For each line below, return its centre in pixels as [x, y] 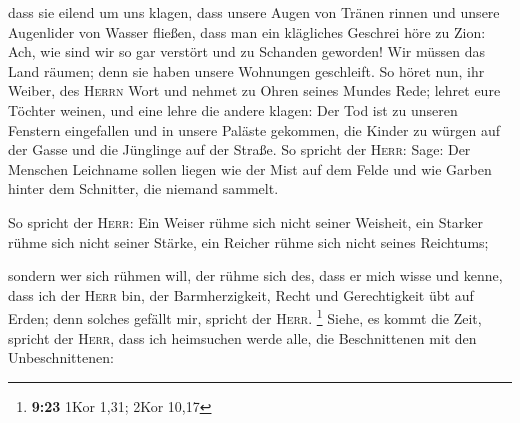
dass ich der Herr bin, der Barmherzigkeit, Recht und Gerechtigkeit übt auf [241, 294]
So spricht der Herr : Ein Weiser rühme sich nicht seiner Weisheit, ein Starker [246, 221]
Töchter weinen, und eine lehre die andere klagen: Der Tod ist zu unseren [233, 109]
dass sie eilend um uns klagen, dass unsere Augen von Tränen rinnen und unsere [254, 12]
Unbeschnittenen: [61, 357]
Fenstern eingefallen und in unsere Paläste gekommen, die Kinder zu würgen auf [254, 129]
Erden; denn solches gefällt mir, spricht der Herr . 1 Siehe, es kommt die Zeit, [245, 316]
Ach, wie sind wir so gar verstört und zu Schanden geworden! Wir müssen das [247, 51]
